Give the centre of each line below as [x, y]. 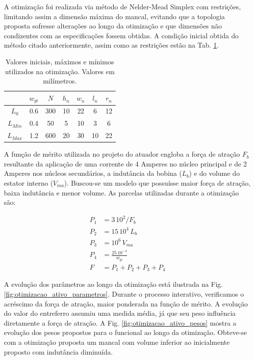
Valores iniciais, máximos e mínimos [60, 61]
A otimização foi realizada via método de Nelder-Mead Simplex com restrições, [123, 6]
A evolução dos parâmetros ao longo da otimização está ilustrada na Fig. [114, 284]
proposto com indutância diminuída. [58, 351]
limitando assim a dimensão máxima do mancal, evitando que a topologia [114, 16]
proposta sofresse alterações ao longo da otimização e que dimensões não [113, 26]
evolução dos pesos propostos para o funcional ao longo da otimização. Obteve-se [126, 332]
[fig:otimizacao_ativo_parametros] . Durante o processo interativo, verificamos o [124, 293]
